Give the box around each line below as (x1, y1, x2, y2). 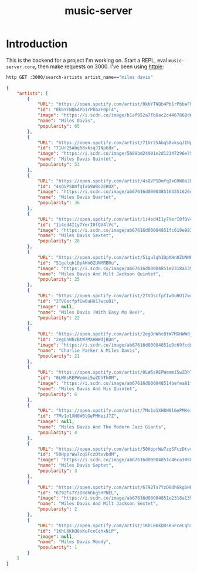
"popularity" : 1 (37, 544, 77, 551)
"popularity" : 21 (37, 353, 80, 359)
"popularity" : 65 (37, 123, 80, 129)
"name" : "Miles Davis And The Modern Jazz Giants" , (37, 424, 167, 430)
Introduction (6, 37, 68, 51)
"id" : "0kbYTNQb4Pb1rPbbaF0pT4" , (37, 107, 119, 113)
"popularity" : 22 (37, 315, 80, 321)
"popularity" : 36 (37, 200, 80, 206)
